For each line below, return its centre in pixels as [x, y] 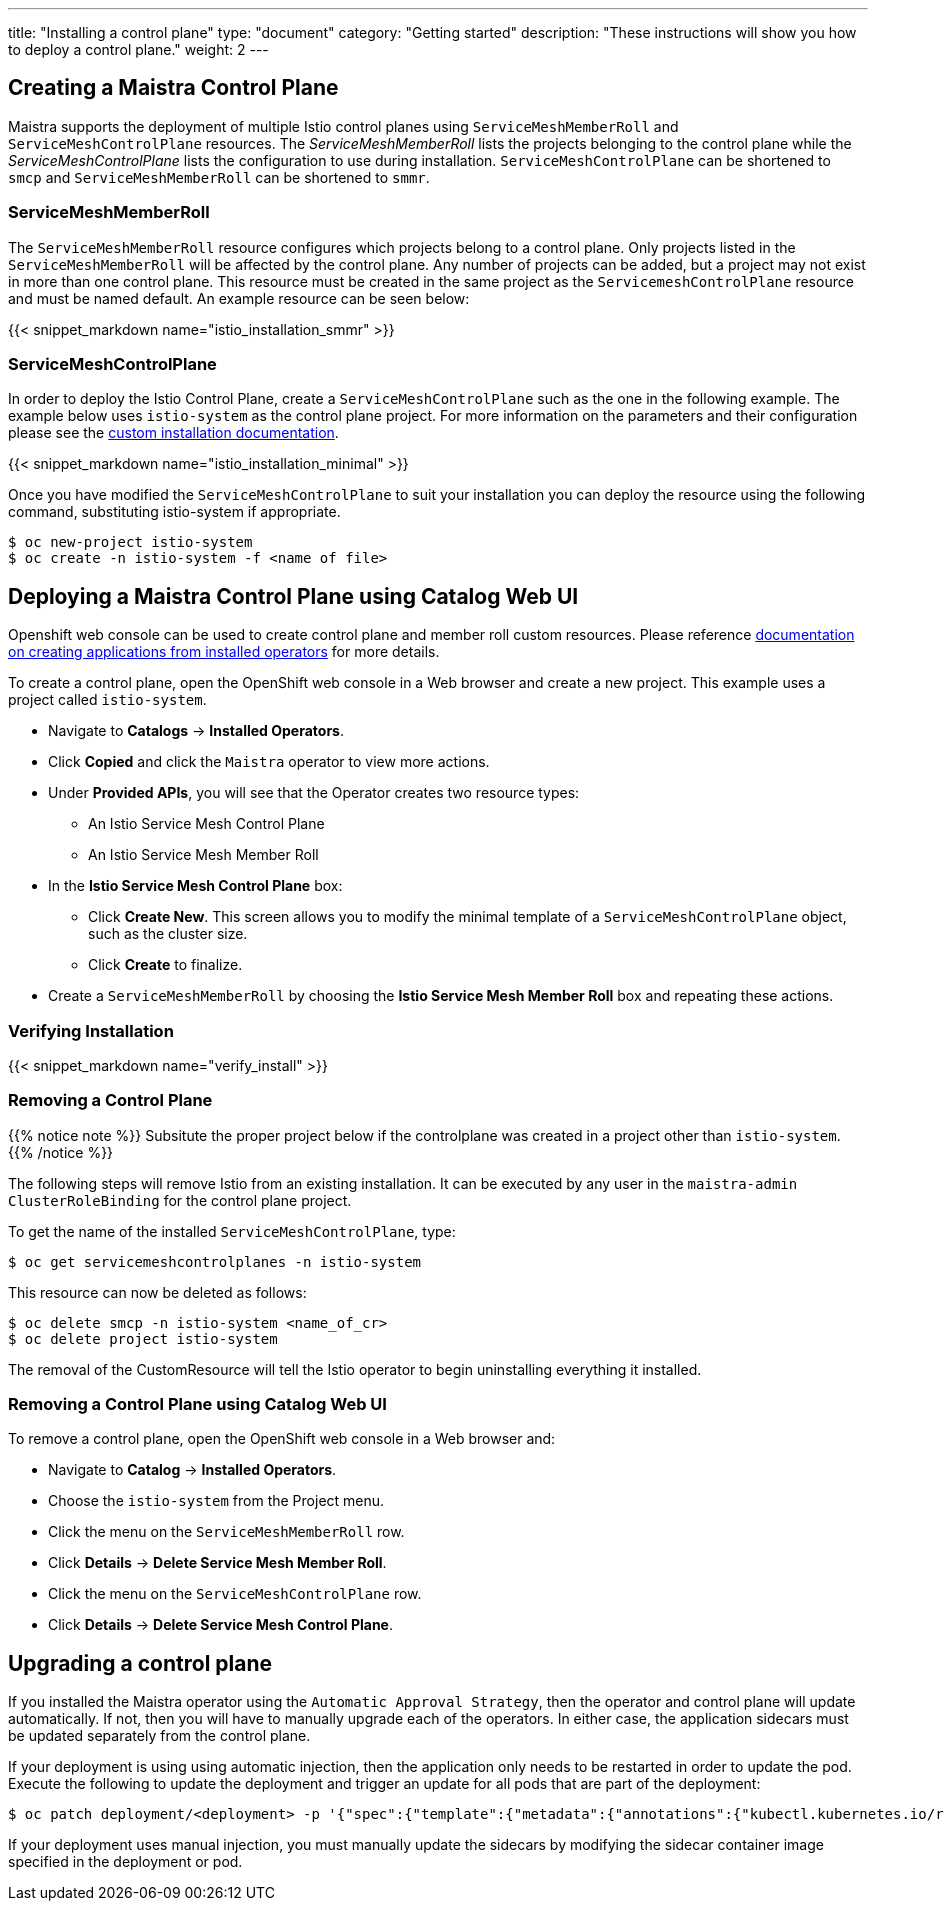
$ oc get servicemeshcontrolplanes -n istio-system [215, 1261]
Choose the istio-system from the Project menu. [216, 1501]
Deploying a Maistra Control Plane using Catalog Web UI [293, 596]
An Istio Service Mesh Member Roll [203, 855]
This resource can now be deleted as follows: [157, 1292]
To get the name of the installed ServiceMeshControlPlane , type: [232, 1231]
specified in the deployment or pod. [125, 1862]
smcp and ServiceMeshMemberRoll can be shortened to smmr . [219, 177]
